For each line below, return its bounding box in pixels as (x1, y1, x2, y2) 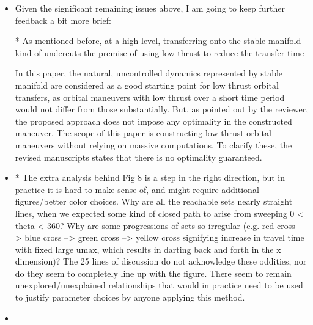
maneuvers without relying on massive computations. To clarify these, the (15, 138, 292, 151)
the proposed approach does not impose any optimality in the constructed (15, 114, 292, 127)
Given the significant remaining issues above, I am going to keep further (15, 2, 285, 14)
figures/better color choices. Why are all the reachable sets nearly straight (15, 195, 293, 208)
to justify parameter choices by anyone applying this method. (15, 291, 245, 304)
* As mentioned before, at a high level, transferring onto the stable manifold (15, 34, 301, 47)
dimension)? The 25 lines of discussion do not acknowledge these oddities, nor (15, 255, 307, 268)
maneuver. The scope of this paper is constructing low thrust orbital (15, 126, 271, 139)
